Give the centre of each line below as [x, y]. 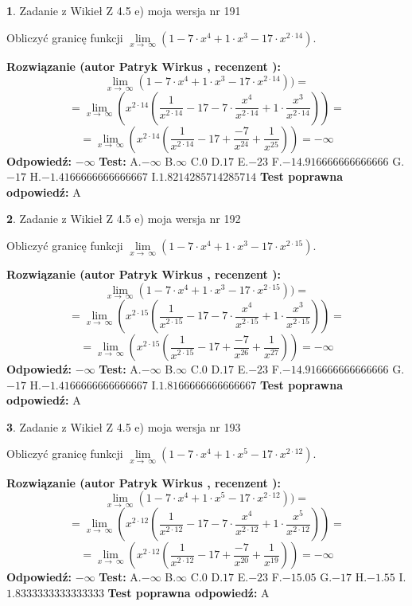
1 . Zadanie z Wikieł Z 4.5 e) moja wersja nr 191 [124, 10]
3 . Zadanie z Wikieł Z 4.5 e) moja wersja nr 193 [124, 426]
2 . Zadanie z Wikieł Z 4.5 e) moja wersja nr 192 [124, 219]
